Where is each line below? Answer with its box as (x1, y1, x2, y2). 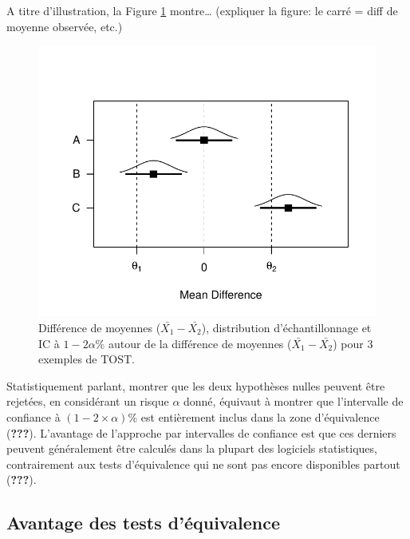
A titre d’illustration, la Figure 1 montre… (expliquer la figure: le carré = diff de (6, 2, 398, 18)
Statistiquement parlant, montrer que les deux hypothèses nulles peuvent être (6, 377, 385, 394)
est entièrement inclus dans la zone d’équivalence (140, 408, 380, 425)
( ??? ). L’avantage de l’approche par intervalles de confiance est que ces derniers (6, 424, 396, 441)
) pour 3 (333, 335, 373, 351)
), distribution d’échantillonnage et (201, 319, 372, 335)
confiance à (6, 408, 61, 425)
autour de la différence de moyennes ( (108, 335, 292, 351)
